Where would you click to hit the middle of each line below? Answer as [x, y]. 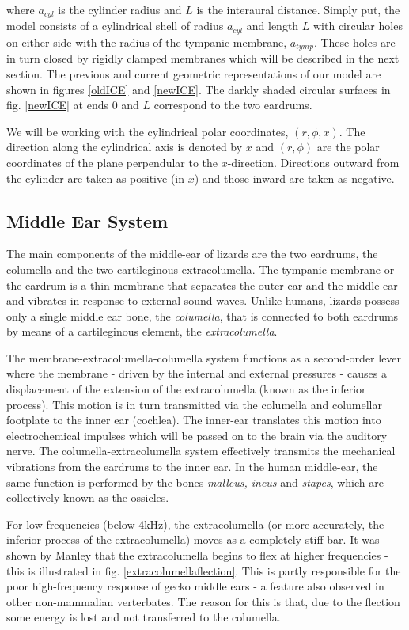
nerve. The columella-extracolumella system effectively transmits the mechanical [201, 451]
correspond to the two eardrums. [233, 105]
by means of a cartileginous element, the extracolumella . [142, 331]
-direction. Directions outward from [313, 162]
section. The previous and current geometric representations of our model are [194, 73]
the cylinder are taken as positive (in [96, 178]
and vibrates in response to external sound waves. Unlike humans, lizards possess [203, 300]
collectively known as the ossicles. [88, 497]
